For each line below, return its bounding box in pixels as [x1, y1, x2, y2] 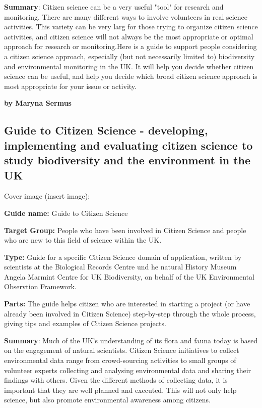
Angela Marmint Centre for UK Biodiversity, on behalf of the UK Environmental [4, 271, 254, 282]
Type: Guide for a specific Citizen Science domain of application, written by [4, 251, 242, 262]
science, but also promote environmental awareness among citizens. [4, 394, 211, 405]
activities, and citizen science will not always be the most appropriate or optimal [4, 31, 253, 41]
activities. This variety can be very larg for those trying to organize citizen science [4, 21, 258, 32]
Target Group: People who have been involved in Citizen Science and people [4, 224, 246, 235]
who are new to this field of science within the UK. [4, 235, 162, 245]
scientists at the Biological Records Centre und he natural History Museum [4, 261, 237, 272]
